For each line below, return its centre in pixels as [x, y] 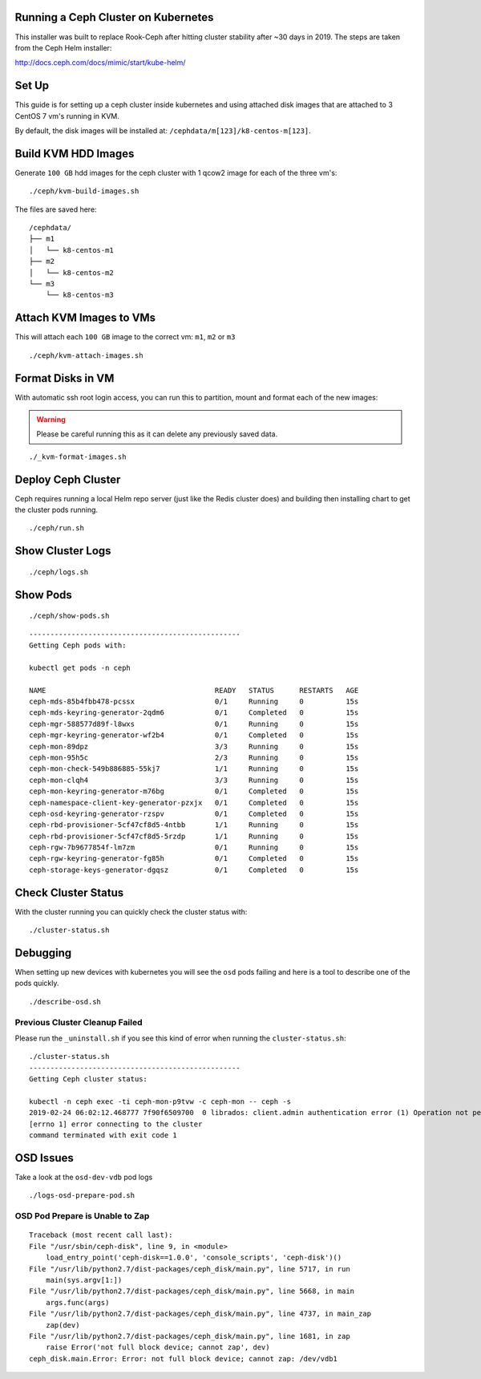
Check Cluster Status [69, 892]
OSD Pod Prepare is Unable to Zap [82, 1216]
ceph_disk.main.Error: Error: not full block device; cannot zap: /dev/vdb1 [184, 1359]
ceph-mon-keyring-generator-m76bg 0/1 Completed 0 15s [194, 791]
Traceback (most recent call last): [101, 1235]
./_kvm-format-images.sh [78, 456]
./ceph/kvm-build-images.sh [84, 191]
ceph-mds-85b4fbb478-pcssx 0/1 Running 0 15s [194, 702]
